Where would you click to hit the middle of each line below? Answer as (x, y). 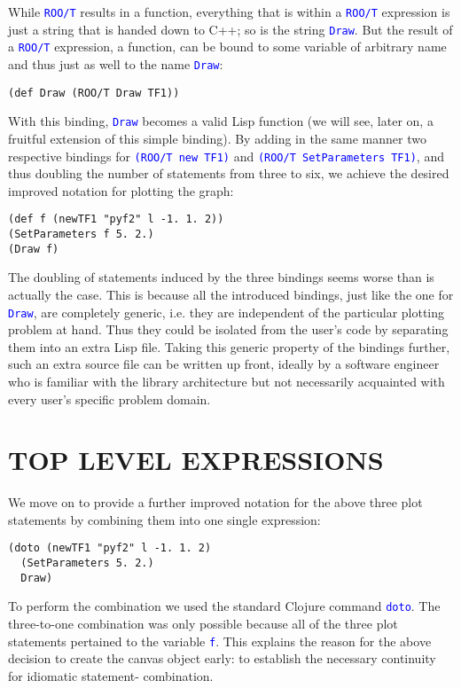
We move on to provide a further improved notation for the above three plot (215, 502)
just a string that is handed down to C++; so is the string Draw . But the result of (230, 29)
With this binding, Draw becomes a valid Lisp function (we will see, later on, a (221, 121)
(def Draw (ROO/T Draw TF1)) (94, 93)
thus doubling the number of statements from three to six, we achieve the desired (229, 173)
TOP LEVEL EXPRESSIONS (196, 460)
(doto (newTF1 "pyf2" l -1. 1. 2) (110, 548)
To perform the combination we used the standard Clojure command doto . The (224, 606)
